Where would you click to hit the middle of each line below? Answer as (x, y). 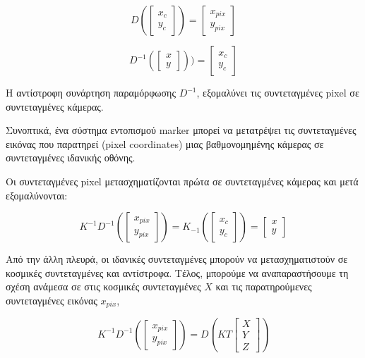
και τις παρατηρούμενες (264, 286)
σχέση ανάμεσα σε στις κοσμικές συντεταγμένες (103, 286)
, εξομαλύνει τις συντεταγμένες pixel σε (278, 92)
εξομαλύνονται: (37, 195)
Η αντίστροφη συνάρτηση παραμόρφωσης (91, 92)
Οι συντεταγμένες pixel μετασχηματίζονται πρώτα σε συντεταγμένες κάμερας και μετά (182, 181)
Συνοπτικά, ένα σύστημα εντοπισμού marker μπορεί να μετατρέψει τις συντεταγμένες (181, 130)
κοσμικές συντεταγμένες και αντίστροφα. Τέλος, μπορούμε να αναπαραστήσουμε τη (177, 272)
